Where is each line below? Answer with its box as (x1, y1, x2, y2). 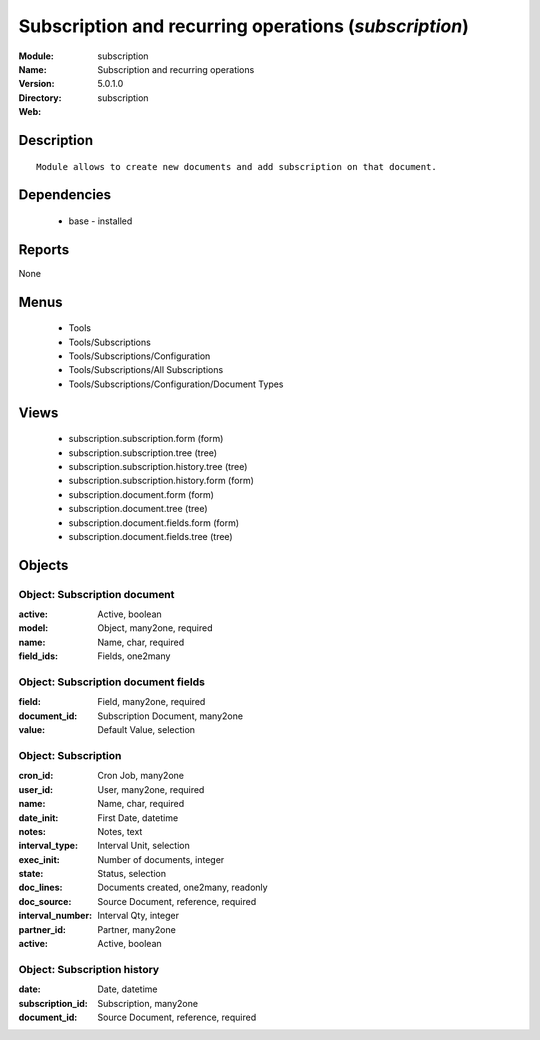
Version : (18, 78, 55, 90)
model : (18, 622, 49, 634)
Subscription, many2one (97, 997, 199, 1009)
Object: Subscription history (18, 962, 160, 976)
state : (18, 868, 44, 880)
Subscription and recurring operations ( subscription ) (18, 15, 469, 37)
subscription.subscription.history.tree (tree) (68, 460, 248, 472)
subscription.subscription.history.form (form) (68, 475, 254, 487)
